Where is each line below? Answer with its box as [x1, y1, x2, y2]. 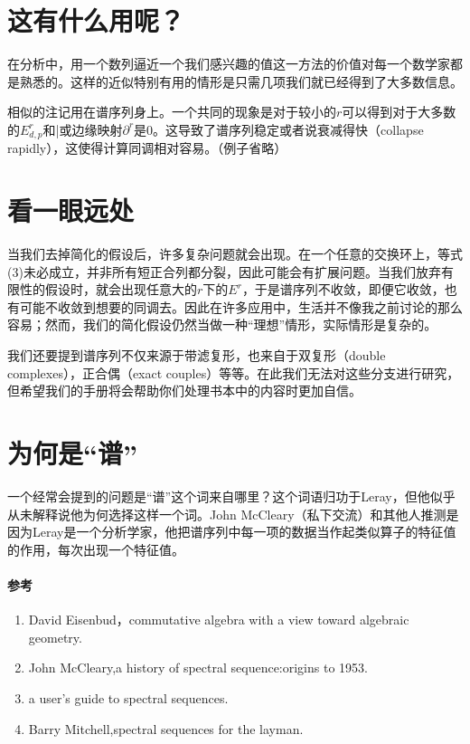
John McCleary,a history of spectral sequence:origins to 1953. [28, 658, 368, 677]
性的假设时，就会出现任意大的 [19, 280, 197, 299]
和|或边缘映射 [42, 119, 123, 138]
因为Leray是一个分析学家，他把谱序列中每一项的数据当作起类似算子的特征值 [7, 522, 456, 541]
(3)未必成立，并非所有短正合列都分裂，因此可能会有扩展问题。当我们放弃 [7, 262, 441, 281]
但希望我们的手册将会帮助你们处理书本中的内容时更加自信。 [7, 381, 362, 400]
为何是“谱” [7, 434, 137, 472]
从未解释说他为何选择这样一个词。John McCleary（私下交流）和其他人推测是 [7, 504, 459, 523]
